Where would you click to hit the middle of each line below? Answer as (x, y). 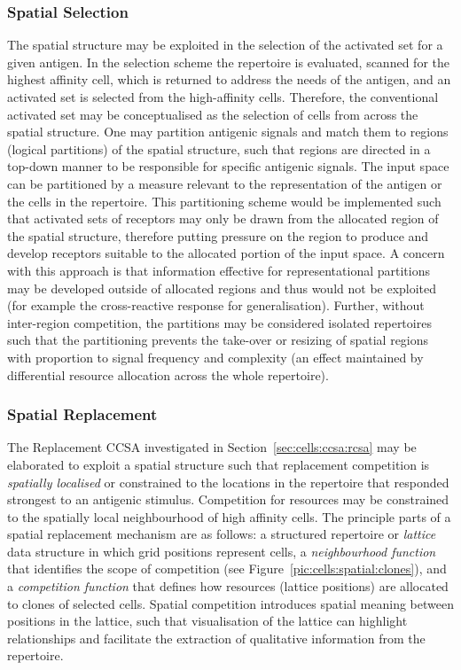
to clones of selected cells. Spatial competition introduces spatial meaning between (230, 603)
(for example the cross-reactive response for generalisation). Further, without (216, 305)
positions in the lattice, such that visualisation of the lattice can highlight (207, 621)
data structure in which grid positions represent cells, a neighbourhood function (222, 551)
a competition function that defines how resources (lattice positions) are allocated (228, 586)
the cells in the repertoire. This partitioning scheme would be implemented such (224, 201)
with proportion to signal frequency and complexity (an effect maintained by (215, 357)
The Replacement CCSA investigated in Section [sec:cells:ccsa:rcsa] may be (212, 447)
